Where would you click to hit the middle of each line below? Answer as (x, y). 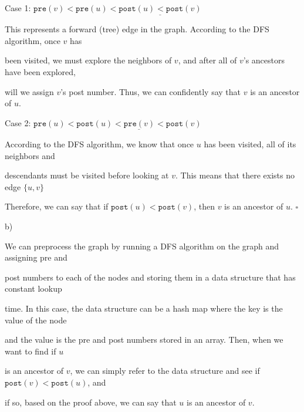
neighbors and (30, 155)
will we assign (29, 91)
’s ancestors (264, 60)
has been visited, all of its (250, 144)
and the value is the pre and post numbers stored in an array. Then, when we (144, 340)
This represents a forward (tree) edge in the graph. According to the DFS (137, 29)
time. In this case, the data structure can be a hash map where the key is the (144, 308)
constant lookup (33, 288)
